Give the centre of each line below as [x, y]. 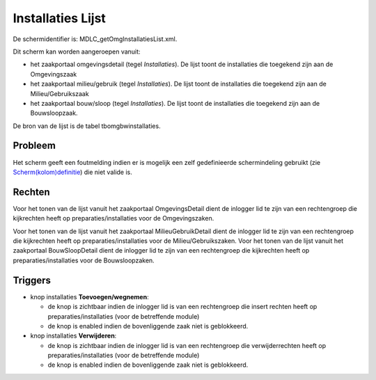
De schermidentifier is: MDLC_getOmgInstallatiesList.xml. [95, 39]
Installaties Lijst [59, 18]
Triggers [32, 280]
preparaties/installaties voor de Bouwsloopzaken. [84, 260]
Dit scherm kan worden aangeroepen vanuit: [77, 52]
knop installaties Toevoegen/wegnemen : [89, 296]
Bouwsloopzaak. [54, 113]
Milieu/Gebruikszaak [60, 93]
